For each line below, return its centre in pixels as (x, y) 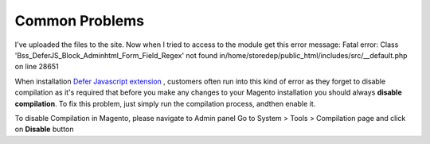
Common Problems (80, 21)
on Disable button (44, 129)
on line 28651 (37, 67)
